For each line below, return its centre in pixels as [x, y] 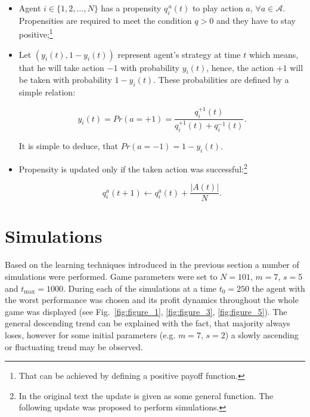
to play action [218, 8]
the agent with [278, 288]
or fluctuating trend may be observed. [74, 346]
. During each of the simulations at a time [140, 288]
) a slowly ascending [262, 334]
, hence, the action [240, 67]
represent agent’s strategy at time [179, 54]
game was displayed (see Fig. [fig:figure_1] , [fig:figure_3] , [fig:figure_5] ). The [146, 311]
